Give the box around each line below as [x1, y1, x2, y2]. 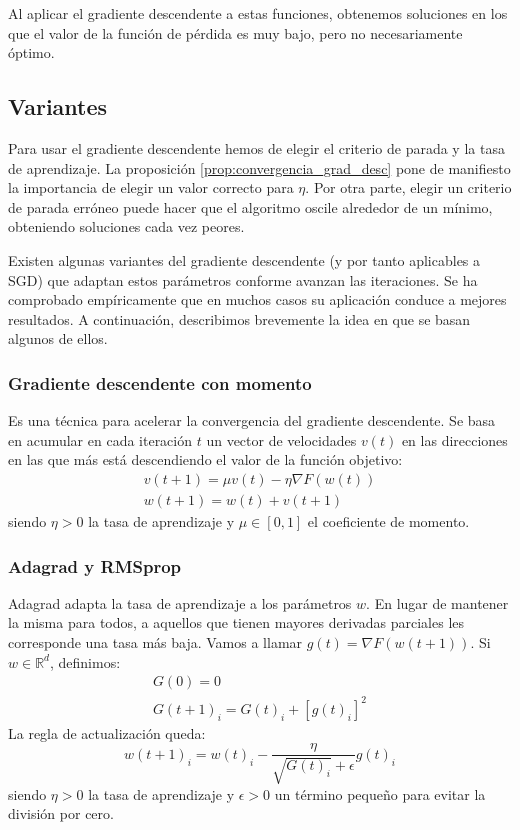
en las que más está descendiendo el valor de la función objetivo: [8, 449, 403, 470]
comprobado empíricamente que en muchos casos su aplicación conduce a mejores [8, 289, 507, 310]
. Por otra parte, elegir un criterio [305, 177, 512, 198]
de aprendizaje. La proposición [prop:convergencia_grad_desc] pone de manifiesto [8, 157, 511, 178]
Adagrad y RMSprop [8, 553, 182, 578]
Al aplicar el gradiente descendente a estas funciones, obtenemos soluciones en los [8, 3, 508, 23]
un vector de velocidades [206, 429, 357, 450]
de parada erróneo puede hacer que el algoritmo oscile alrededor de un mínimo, [8, 196, 493, 217]
